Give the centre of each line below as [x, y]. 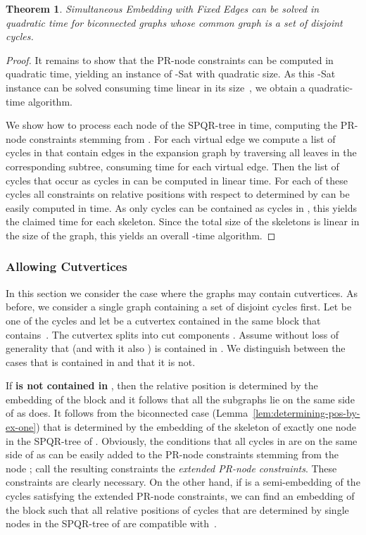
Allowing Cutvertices [67, 266]
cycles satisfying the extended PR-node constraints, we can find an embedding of [180, 496]
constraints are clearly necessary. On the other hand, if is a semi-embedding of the [183, 482]
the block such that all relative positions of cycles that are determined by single [177, 509]
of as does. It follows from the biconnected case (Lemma [127, 413]
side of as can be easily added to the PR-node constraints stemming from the [172, 454]
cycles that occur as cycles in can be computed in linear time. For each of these [177, 180]
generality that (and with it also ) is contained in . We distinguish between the [176, 348]
